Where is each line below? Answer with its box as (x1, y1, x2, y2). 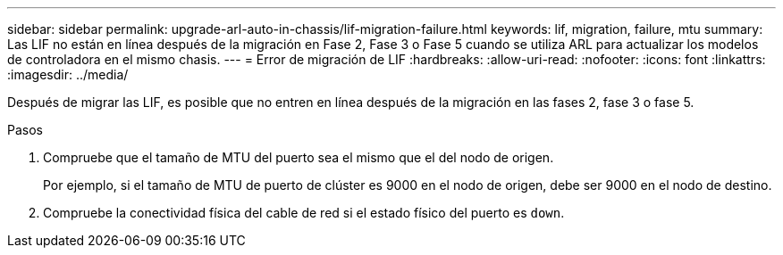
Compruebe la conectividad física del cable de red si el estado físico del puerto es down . (43, 205, 565, 220)
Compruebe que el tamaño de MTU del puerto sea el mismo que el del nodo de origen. (43, 150, 554, 165)
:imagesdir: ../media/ (7, 67, 129, 82)
